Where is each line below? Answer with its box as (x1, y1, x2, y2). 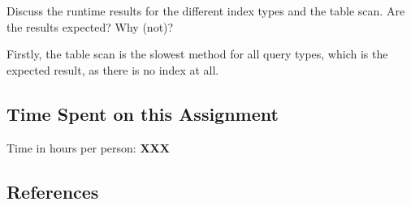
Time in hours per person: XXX (6, 139, 170, 156)
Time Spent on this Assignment (6, 101, 279, 126)
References (6, 178, 99, 204)
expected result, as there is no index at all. (6, 61, 219, 78)
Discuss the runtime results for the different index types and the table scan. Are (6, 2, 405, 19)
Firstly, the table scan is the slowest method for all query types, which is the (6, 45, 388, 62)
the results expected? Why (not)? (6, 18, 174, 35)
